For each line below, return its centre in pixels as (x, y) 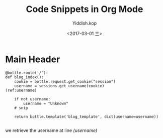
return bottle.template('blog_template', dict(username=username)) (86, 116)
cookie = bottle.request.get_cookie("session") (65, 81)
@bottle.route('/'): (27, 73)
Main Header (33, 59)
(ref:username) (21, 90)
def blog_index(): (24, 77)
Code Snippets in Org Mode (85, 9)
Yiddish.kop (85, 23)
